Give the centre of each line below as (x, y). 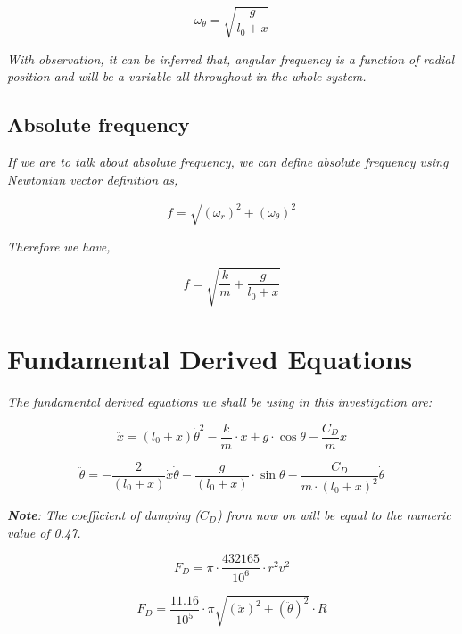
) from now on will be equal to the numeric (334, 515)
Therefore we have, (59, 246)
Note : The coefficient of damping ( (103, 515)
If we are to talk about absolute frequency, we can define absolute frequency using (228, 161)
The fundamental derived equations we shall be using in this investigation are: (219, 401)
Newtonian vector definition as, (93, 179)
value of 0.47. (44, 532)
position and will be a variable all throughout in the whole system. (187, 76)
